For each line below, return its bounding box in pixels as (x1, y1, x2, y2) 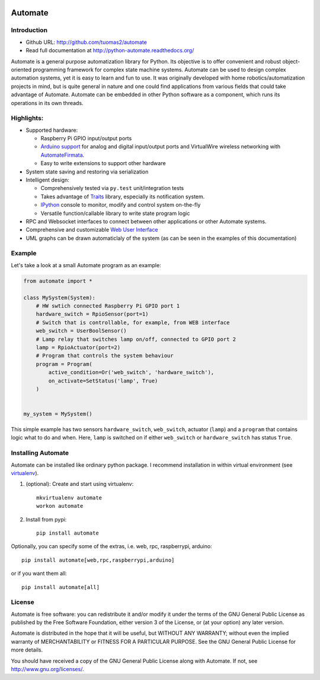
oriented (11, 66, 32, 73)
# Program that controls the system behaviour (36, 352, 174, 359)
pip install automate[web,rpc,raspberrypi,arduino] (21, 556, 175, 564)
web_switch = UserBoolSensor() (36, 327, 127, 334)
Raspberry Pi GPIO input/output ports (40, 135, 132, 142)
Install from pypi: (25, 515, 67, 523)
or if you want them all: (11, 570, 68, 577)
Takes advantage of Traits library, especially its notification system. (40, 193, 205, 200)
